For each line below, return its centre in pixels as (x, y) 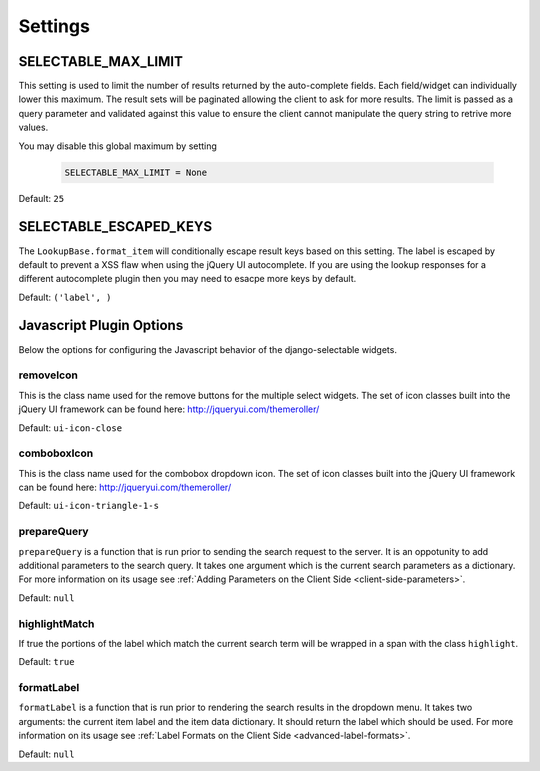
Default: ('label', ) (65, 297)
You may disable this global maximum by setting (117, 146)
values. (33, 127)
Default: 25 (41, 198)
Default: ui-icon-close (70, 427)
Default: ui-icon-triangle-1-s (89, 506)
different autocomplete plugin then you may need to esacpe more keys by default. (187, 279)
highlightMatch (56, 623)
